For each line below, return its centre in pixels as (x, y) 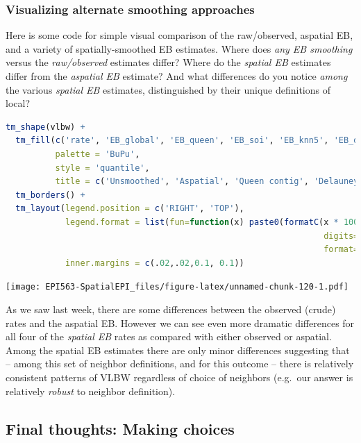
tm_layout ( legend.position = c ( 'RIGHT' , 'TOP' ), (130, 209)
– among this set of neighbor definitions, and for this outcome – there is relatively (180, 363)
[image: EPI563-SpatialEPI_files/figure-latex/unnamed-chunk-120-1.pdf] (177, 287)
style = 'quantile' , (102, 168)
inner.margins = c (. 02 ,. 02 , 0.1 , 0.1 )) (154, 263)
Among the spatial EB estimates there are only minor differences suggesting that (178, 350)
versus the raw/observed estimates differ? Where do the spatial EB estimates (168, 62)
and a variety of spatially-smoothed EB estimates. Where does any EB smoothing (179, 48)
